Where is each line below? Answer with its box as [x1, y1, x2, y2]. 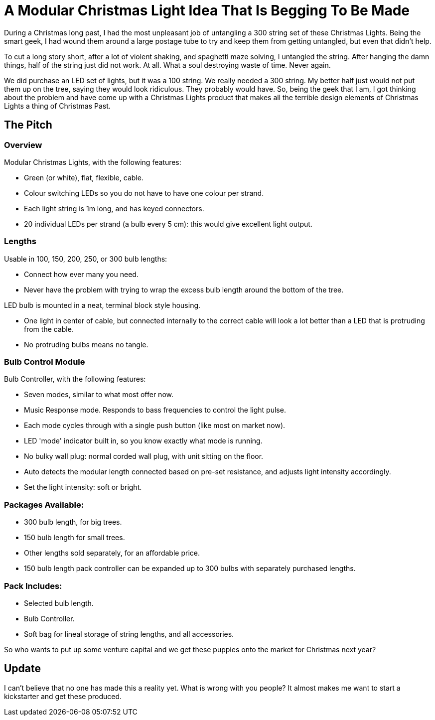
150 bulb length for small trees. [24, 533, 125, 542]
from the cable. [24, 324, 74, 333]
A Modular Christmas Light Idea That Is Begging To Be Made [4, 2, 410, 19]
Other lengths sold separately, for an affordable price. [24, 549, 200, 558]
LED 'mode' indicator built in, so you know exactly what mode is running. [24, 436, 263, 445]
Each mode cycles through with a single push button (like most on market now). [24, 421, 286, 430]
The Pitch [4, 119, 52, 132]
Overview [4, 140, 42, 150]
